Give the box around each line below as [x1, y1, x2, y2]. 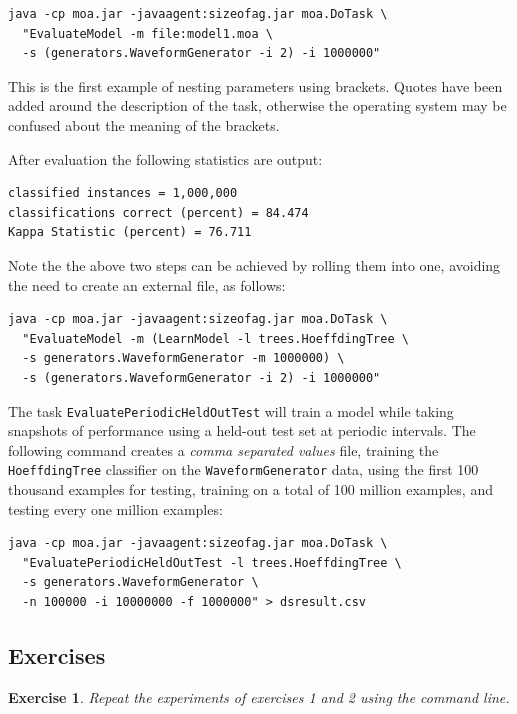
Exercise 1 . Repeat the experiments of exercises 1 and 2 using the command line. [8, 686, 510, 707]
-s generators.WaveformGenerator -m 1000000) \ [22, 351, 345, 366]
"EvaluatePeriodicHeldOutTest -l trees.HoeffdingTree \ [22, 555, 402, 570]
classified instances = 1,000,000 [8, 186, 238, 201]
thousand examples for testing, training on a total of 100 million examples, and [8, 479, 493, 499]
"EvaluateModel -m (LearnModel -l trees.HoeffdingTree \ [22, 331, 409, 346]
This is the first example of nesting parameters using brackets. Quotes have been [8, 75, 503, 96]
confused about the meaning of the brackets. [8, 114, 280, 135]
